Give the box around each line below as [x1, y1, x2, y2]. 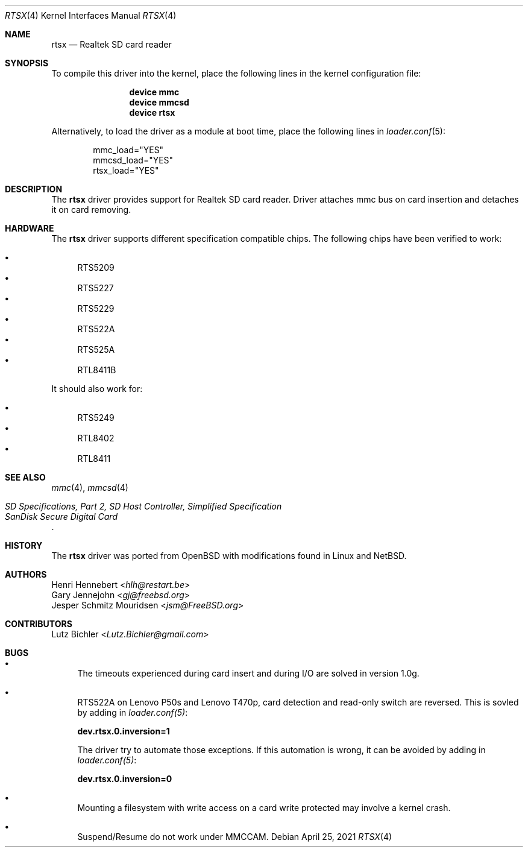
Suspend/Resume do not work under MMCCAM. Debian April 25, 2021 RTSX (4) [77, 831, 392, 842]
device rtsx [129, 107, 175, 118]
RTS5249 [77, 412, 115, 423]
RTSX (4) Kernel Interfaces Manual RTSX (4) [5, 10, 177, 21]
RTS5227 [77, 283, 114, 293]
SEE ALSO [5, 472, 46, 482]
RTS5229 [77, 303, 115, 314]
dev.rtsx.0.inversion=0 [77, 774, 172, 784]
